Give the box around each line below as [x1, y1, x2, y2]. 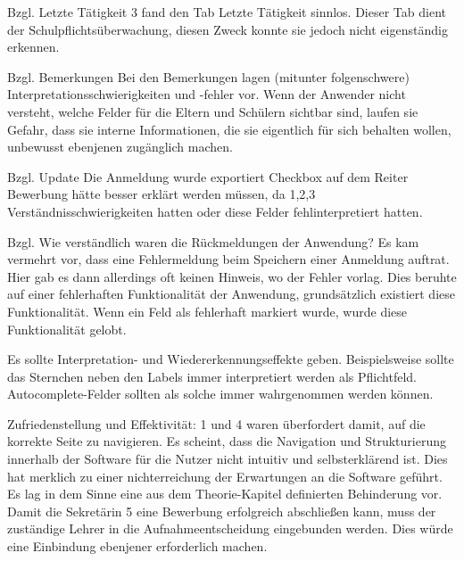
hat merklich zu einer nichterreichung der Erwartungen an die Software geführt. [7, 466, 443, 485]
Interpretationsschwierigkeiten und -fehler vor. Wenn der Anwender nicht [7, 85, 406, 103]
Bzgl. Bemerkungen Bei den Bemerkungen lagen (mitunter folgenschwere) [7, 67, 410, 86]
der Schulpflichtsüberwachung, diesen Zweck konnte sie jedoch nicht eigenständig [7, 20, 448, 38]
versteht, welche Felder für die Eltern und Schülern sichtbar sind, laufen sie [7, 102, 418, 120]
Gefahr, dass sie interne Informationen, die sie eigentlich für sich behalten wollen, [7, 120, 452, 138]
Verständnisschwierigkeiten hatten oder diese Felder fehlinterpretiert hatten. [7, 202, 423, 220]
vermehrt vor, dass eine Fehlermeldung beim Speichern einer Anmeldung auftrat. [7, 250, 450, 268]
